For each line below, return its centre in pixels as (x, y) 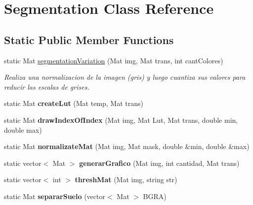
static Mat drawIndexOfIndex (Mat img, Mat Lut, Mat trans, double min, (121, 120)
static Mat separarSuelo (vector (55, 196)
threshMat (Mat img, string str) (126, 179)
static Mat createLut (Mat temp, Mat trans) (74, 103)
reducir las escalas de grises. (47, 86)
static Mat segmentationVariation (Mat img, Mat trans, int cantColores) (114, 60)
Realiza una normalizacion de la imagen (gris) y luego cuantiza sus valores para (125, 77)
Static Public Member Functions (89, 39)
